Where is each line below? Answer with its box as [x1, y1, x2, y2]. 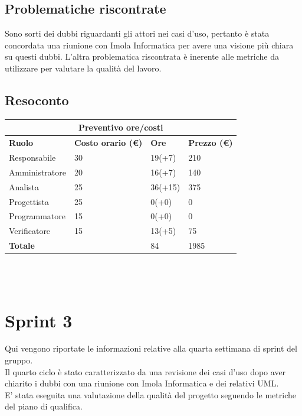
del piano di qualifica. [5, 400, 83, 412]
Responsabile [9, 151, 56, 163]
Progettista [9, 195, 49, 207]
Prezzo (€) [188, 136, 233, 149]
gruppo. [5, 354, 33, 366]
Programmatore [9, 210, 65, 222]
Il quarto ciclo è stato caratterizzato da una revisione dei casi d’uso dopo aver [5, 365, 286, 378]
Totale [9, 239, 35, 252]
